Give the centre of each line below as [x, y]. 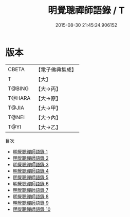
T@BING [18, 89]
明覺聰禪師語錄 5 [31, 177]
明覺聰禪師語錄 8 [31, 196]
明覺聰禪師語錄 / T [86, 10]
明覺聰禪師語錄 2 [31, 158]
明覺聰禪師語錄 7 [31, 190]
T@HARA [19, 98]
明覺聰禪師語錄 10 [32, 209]
